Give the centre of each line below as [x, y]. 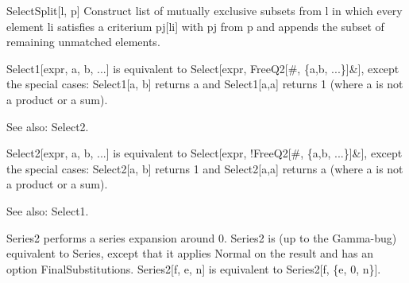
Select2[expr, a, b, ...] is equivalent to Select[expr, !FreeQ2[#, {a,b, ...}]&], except [204, 153]
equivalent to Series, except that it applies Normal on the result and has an [190, 253]
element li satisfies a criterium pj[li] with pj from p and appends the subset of [195, 26]
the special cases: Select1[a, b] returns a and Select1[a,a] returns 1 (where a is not [205, 84]
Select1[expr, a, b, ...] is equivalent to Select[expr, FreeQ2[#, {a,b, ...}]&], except [203, 68]
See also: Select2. [48, 126]
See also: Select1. [48, 210]
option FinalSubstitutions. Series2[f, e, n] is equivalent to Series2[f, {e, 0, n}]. [194, 268]
